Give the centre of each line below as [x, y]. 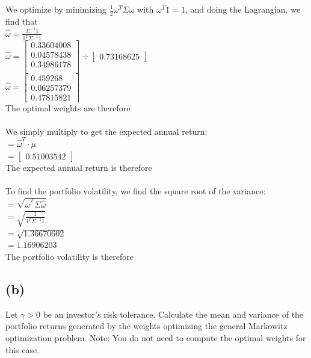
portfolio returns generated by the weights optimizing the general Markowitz [146, 326]
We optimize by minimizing [56, 9]
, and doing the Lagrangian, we [243, 9]
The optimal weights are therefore [68, 107]
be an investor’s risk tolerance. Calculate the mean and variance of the [173, 314]
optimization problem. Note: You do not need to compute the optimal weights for [156, 337]
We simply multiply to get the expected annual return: [106, 131]
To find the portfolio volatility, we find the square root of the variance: [136, 190]
